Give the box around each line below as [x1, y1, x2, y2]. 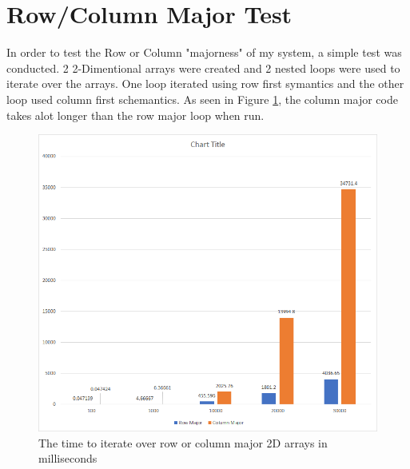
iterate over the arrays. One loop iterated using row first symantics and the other [6, 75, 404, 92]
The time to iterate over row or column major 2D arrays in [38, 434, 328, 451]
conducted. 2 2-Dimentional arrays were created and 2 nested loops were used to [6, 59, 400, 76]
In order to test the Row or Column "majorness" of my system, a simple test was [6, 44, 402, 61]
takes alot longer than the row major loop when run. [6, 106, 265, 123]
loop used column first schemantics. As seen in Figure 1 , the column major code [6, 90, 398, 107]
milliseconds [38, 450, 98, 467]
